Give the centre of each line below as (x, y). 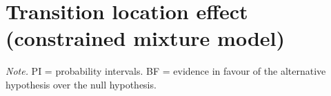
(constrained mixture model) (145, 38)
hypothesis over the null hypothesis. (81, 84)
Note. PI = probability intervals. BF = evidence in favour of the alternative (166, 71)
